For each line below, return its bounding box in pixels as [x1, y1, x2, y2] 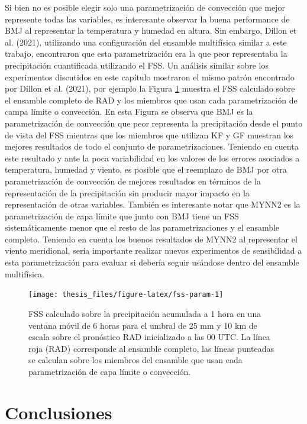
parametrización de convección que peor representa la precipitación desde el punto [5, 116, 303, 129]
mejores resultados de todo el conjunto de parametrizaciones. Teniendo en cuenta [5, 140, 299, 153]
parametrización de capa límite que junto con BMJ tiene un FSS [5, 209, 239, 222]
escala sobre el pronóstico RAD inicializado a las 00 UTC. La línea [28, 331, 270, 343]
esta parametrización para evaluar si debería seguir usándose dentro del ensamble [5, 256, 299, 268]
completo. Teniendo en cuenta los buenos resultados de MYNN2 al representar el [5, 232, 298, 245]
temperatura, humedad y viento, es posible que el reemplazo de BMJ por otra [5, 163, 287, 176]
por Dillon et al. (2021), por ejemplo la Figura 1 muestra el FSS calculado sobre [5, 82, 295, 95]
